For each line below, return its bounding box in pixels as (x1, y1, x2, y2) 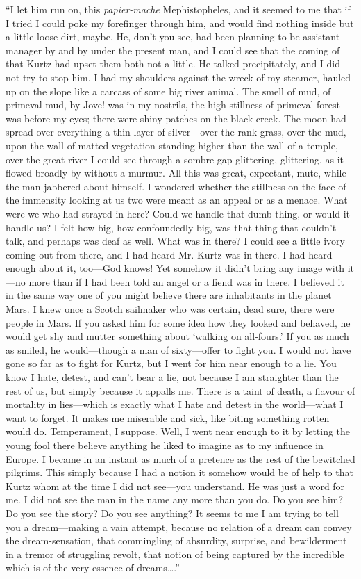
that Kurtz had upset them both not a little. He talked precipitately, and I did (6, 56, 341, 71)
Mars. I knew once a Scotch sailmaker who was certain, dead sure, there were (6, 302, 335, 316)
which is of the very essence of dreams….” (6, 560, 180, 575)
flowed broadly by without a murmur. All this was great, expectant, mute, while (6, 165, 346, 180)
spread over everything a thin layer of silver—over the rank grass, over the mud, (6, 124, 346, 139)
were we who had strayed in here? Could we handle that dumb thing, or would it (6, 206, 351, 220)
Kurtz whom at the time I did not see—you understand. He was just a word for (6, 478, 345, 493)
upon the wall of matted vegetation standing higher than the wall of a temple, (6, 138, 338, 152)
